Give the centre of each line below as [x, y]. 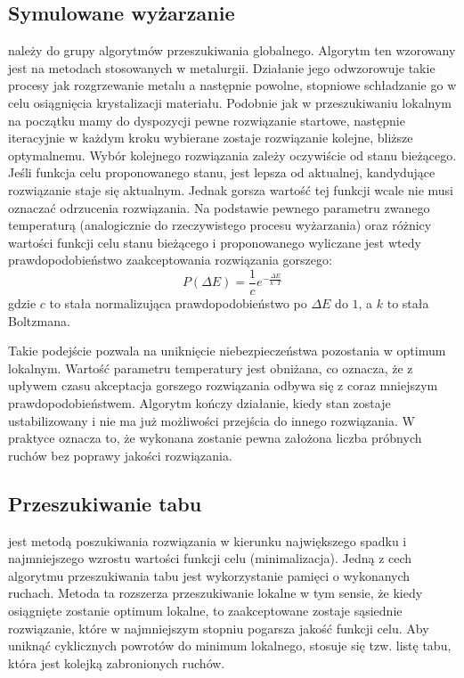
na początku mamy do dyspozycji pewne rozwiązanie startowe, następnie [207, 120]
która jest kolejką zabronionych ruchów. [117, 662]
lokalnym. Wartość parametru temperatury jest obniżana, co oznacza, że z [211, 368]
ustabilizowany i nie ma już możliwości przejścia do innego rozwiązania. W [212, 420]
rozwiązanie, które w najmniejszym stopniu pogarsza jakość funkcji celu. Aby [219, 628]
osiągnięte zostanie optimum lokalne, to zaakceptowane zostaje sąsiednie [205, 610]
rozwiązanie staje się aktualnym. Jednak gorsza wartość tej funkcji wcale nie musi [231, 189]
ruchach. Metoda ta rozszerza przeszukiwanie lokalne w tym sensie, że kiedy [216, 593]
